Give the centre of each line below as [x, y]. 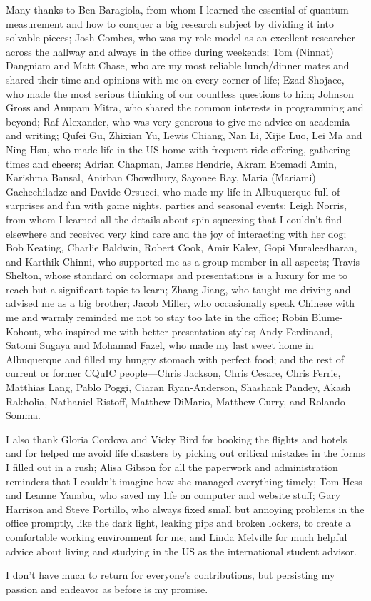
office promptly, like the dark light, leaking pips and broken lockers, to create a [178, 523]
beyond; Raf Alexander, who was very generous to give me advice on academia [178, 121]
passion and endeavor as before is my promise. [107, 589]
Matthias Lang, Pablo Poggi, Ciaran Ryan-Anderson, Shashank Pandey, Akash [178, 387]
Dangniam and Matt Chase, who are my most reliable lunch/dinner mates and [178, 65]
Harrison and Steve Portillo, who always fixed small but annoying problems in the [185, 509]
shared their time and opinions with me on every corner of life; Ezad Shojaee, [175, 79]
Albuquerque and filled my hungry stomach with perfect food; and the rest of [175, 359]
